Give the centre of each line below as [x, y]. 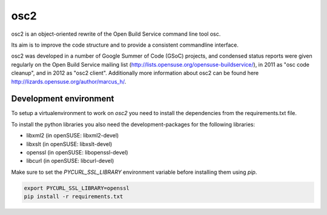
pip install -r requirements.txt [74, 197]
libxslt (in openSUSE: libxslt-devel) [69, 144]
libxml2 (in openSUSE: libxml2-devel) [73, 136]
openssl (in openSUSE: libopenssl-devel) [77, 152]
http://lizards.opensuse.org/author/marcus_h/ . [69, 81]
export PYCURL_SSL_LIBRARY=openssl [77, 188]
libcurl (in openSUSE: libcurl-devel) [70, 161]
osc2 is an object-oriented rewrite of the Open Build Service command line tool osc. [116, 34]
